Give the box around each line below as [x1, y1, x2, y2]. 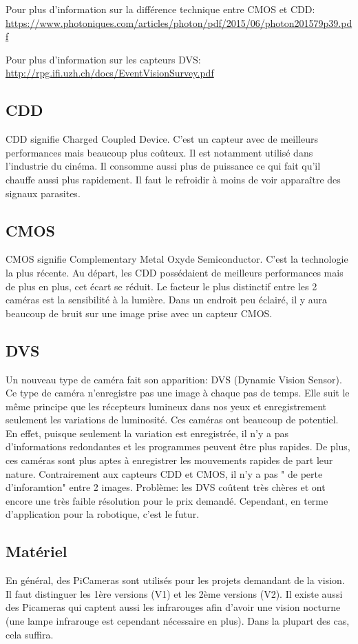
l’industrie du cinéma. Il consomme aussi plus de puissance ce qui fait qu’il [6, 159, 321, 173]
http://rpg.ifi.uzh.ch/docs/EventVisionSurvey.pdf [6, 66, 214, 80]
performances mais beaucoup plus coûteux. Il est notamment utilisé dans [6, 145, 313, 159]
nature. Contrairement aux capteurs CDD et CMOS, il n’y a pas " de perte [6, 466, 323, 481]
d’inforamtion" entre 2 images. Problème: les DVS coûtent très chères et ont [6, 480, 326, 494]
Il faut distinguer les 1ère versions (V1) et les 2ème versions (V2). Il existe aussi [6, 586, 343, 601]
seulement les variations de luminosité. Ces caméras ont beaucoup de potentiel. [6, 412, 339, 427]
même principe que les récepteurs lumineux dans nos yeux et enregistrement [6, 399, 327, 413]
